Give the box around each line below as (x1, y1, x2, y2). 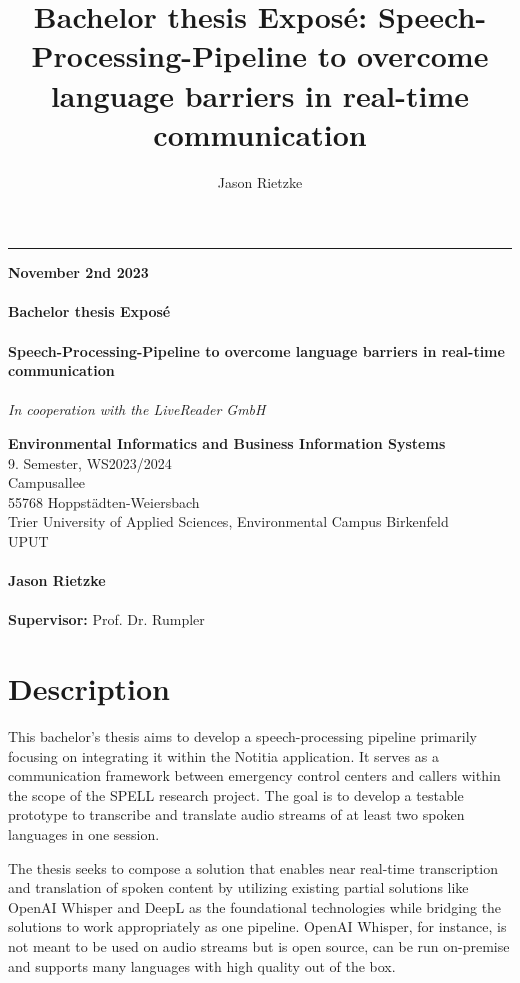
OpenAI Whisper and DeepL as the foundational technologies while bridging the (8, 896, 502, 917)
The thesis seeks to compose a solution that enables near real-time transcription (8, 857, 498, 878)
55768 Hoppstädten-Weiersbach (8, 491, 200, 512)
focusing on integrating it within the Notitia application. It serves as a (8, 745, 439, 766)
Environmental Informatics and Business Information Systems (8, 433, 446, 454)
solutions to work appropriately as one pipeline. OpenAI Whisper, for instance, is (8, 916, 507, 937)
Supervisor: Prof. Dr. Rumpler (8, 609, 205, 630)
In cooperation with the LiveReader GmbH (8, 399, 266, 420)
